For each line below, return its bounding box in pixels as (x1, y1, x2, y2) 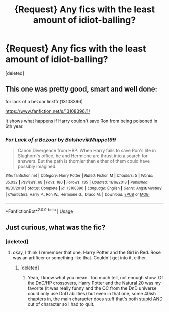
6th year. (5, 123, 24, 129)
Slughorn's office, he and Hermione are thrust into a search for (17, 153, 148, 159)
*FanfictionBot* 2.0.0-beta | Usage (5, 207, 73, 214)
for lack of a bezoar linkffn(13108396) (5, 98, 83, 104)
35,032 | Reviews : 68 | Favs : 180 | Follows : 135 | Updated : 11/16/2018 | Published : (5, 180, 149, 185)
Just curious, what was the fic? (5, 222, 106, 231)
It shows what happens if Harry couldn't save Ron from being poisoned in (5, 118, 158, 124)
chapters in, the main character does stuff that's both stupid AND (27, 296, 163, 302)
